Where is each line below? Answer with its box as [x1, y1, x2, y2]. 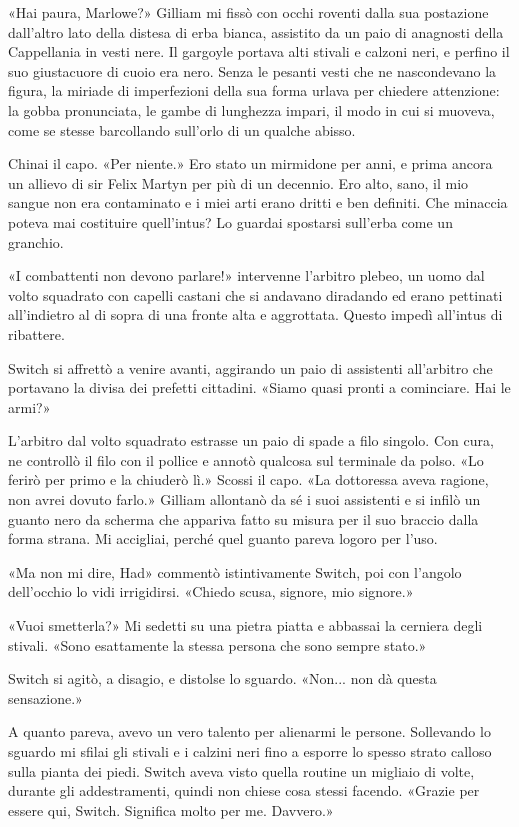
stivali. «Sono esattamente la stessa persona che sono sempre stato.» [8, 634, 427, 655]
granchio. [8, 231, 64, 252]
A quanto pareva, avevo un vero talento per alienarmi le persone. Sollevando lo [8, 721, 491, 742]
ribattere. [8, 323, 65, 344]
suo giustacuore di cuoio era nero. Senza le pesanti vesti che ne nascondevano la [8, 60, 497, 81]
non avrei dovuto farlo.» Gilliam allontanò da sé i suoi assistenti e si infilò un [8, 489, 481, 510]
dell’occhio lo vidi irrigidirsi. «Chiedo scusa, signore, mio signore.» [8, 581, 414, 602]
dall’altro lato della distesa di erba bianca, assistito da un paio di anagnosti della [8, 21, 504, 42]
